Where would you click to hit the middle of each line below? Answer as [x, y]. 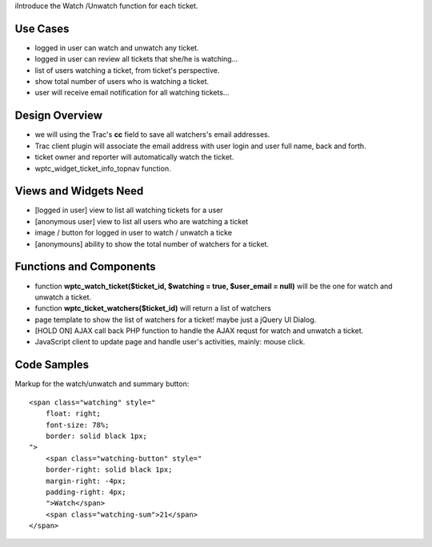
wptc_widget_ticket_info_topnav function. [103, 168]
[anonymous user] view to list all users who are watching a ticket [142, 221]
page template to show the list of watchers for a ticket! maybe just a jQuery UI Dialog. [176, 320]
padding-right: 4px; [86, 492]
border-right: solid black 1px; [109, 470]
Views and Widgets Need [79, 191]
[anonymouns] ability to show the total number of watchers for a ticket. [152, 243]
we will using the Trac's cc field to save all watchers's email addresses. [152, 135]
